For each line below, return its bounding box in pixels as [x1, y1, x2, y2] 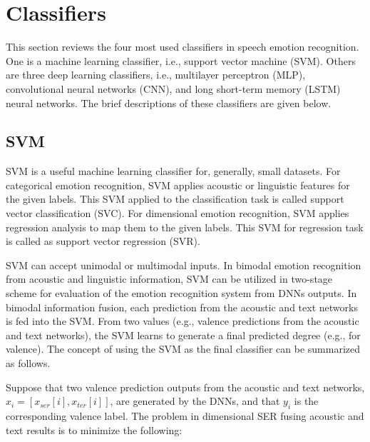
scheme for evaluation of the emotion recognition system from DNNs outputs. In [6, 286, 357, 301]
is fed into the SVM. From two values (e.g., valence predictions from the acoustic [6, 313, 359, 328]
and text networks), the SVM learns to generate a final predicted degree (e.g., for [6, 327, 361, 342]
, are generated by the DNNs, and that [110, 393, 280, 408]
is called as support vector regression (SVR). [6, 233, 200, 248]
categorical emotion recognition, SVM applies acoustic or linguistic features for [6, 177, 350, 192]
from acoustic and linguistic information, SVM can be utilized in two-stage [6, 271, 333, 286]
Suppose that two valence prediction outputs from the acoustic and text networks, [6, 379, 365, 394]
